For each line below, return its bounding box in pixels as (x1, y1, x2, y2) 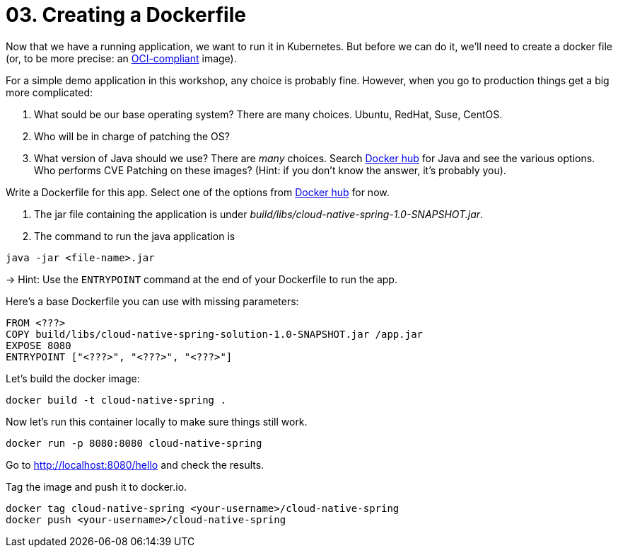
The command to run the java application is (34, 229, 235, 242)
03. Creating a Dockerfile (6, 3, 246, 27)
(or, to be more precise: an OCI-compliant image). (6, 52, 237, 64)
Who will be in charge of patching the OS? (34, 130, 230, 142)
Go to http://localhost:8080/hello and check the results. (6, 458, 264, 471)
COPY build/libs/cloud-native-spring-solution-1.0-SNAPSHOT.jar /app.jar (6, 328, 424, 340)
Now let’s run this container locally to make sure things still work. (6, 415, 308, 428)
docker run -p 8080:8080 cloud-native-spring (6, 437, 262, 449)
